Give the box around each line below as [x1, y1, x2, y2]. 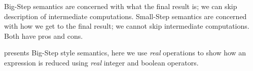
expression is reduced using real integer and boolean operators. [4, 57, 199, 67]
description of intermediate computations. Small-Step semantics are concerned [4, 11, 247, 21]
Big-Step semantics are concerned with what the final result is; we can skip [4, 1, 237, 11]
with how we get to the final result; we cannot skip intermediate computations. [4, 21, 249, 31]
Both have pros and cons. [4, 30, 83, 41]
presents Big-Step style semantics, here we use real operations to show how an [4, 47, 246, 58]
